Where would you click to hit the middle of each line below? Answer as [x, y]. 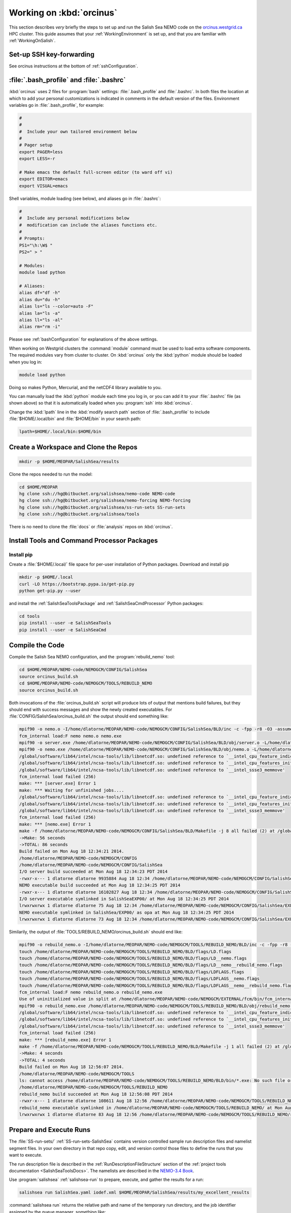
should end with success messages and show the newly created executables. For [90, 709]
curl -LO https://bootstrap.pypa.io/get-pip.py [77, 584]
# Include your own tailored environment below [78, 131]
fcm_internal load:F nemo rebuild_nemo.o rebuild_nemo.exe [91, 992]
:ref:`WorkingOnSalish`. [32, 41]
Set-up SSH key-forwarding [52, 55]
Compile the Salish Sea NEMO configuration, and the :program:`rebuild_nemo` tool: [92, 657]
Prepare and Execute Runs [50, 1130]
